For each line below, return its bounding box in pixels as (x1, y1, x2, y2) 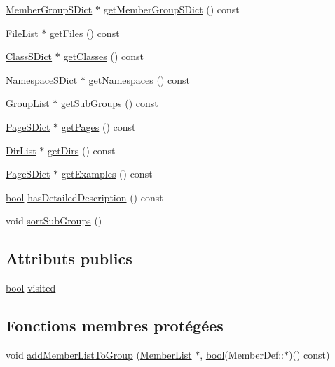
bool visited (6, 280, 56, 295)
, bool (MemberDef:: (200, 347, 284, 361)
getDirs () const (48, 143, 116, 157)
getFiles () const (50, 25, 120, 40)
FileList (6, 25, 39, 40)
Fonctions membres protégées (6, 315, 224, 336)
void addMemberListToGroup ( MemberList (6, 347, 192, 361)
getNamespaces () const (88, 72, 190, 87)
